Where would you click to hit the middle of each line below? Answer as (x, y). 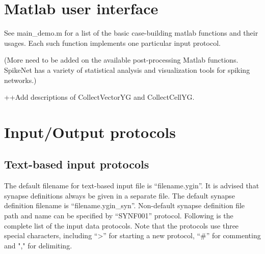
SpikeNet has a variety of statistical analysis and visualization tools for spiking (127, 69)
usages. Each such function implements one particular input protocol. (112, 43)
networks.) (20, 80)
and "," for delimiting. (38, 245)
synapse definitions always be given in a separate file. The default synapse (120, 195)
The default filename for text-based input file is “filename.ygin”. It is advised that (132, 186)
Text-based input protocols (77, 164)
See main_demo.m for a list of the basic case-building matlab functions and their (131, 33)
